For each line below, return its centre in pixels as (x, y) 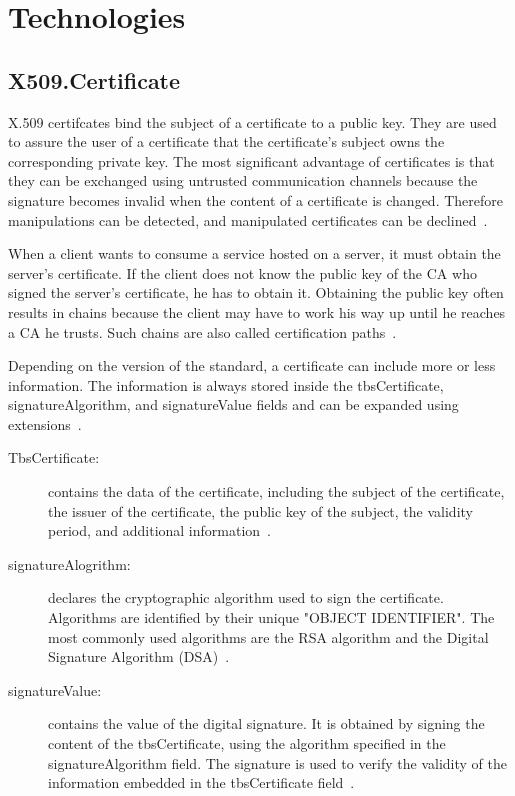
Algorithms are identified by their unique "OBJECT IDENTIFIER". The (271, 617)
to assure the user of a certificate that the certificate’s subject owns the (226, 141)
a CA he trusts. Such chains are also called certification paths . (202, 331)
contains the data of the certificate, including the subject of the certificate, (276, 491)
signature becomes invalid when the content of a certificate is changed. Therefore (256, 199)
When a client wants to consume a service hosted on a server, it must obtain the (254, 253)
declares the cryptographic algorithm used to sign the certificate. (246, 597)
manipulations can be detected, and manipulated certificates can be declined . (248, 219)
